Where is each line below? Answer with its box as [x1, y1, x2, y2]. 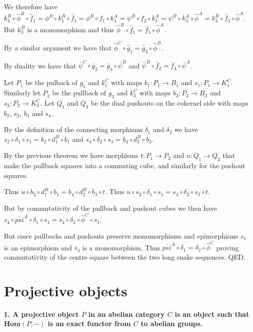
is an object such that [175, 309, 249, 319]
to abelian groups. [140, 318, 203, 329]
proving [216, 242, 239, 252]
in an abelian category [88, 309, 165, 319]
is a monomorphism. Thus [82, 242, 160, 252]
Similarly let [4, 88, 41, 98]
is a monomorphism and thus [27, 24, 114, 34]
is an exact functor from [48, 318, 131, 329]
